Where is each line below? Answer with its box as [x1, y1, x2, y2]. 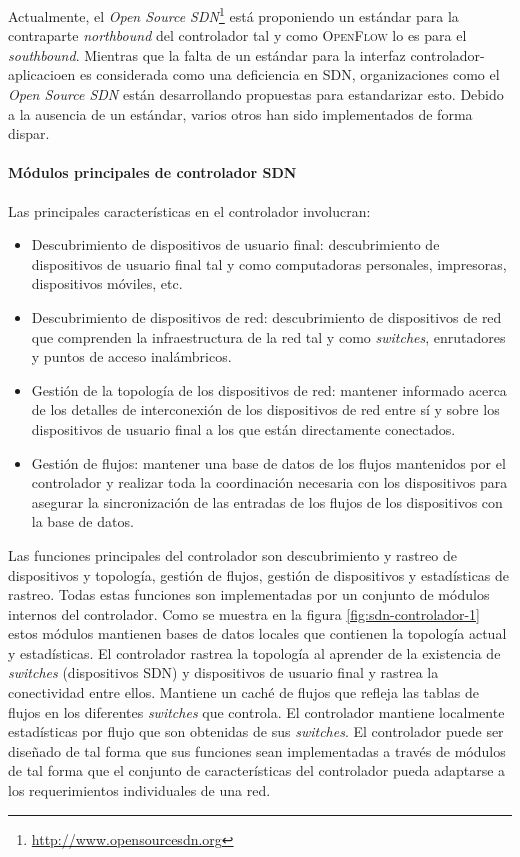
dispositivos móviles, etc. [31, 273, 183, 294]
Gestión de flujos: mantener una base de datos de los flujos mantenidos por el [31, 452, 506, 473]
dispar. [8, 123, 50, 144]
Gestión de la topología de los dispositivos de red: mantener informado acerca [31, 379, 507, 400]
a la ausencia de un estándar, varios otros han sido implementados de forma [8, 103, 473, 124]
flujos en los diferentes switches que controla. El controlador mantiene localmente [8, 701, 505, 722]
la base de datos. [31, 511, 134, 532]
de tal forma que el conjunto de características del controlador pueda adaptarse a [8, 760, 506, 781]
